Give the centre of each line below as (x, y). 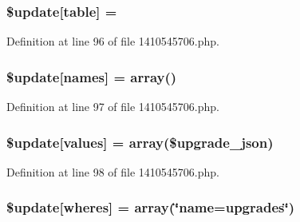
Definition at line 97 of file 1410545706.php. (113, 107)
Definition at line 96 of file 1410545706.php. (113, 41)
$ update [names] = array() (92, 76)
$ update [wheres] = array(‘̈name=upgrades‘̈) (150, 207)
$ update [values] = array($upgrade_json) (140, 142)
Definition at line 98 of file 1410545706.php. (113, 171)
